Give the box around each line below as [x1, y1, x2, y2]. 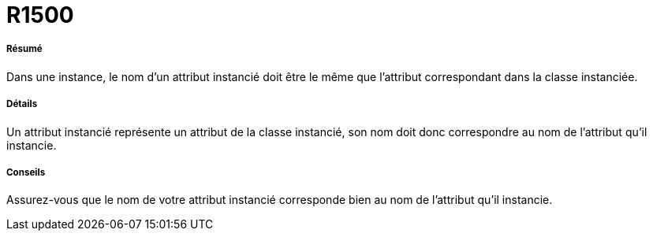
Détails [6, 98, 38, 110]
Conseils [6, 166, 46, 178]
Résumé [6, 43, 43, 55]
